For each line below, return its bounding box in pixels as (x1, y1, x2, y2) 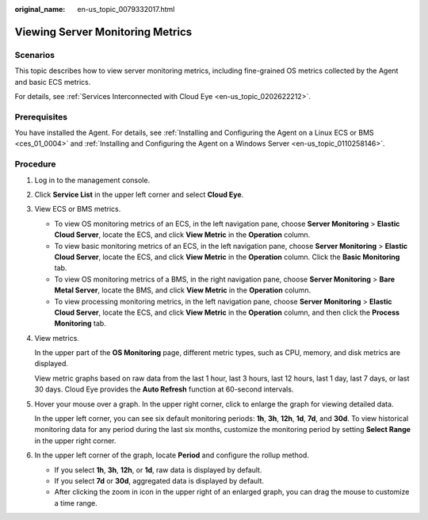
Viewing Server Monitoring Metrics (14, 25, 193, 39)
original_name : (14, 5, 66, 13)
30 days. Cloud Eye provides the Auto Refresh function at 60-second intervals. (34, 384, 294, 394)
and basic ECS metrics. (14, 77, 91, 86)
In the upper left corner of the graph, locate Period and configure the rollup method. (34, 450, 309, 460)
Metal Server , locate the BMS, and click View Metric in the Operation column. (54, 285, 311, 295)
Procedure (14, 159, 56, 170)
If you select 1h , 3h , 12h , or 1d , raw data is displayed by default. (54, 465, 262, 475)
